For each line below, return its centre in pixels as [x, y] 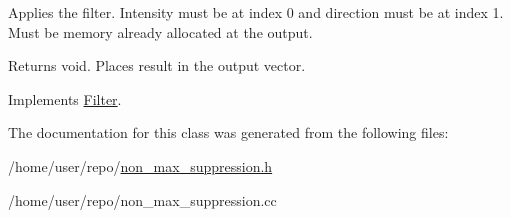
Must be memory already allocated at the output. [160, 31]
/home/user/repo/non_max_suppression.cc [142, 199]
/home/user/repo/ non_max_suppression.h [140, 165]
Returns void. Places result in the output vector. [157, 65]
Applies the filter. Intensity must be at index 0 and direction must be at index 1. [256, 12]
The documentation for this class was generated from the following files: [228, 132]
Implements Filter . [65, 98]
